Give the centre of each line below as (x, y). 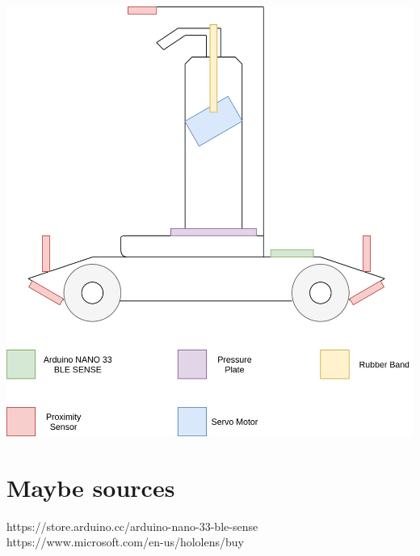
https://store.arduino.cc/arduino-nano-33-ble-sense (132, 526)
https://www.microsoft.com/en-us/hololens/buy (125, 542)
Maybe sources (91, 487)
